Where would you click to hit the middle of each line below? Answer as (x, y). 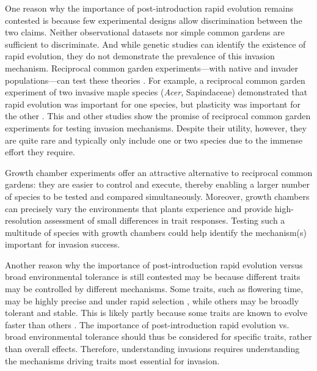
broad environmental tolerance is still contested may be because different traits (153, 277)
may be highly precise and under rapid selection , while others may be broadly (152, 300)
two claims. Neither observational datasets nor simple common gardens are (145, 32)
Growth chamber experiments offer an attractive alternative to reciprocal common (159, 172)
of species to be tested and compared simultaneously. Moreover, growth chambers (157, 196)
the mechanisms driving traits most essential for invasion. (112, 360)
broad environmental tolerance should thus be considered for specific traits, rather (158, 336)
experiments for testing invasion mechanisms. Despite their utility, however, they (156, 127)
